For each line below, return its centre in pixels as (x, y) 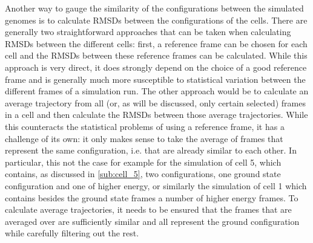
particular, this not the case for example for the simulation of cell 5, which (143, 162)
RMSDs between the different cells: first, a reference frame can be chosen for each (156, 43)
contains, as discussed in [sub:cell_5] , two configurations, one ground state (143, 174)
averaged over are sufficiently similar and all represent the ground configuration (152, 221)
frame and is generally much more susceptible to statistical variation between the (155, 79)
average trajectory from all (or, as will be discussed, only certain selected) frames (155, 102)
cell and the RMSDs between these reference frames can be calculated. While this (156, 55)
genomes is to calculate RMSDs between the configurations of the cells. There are (156, 20)
